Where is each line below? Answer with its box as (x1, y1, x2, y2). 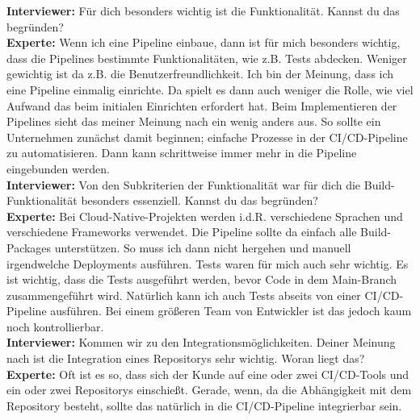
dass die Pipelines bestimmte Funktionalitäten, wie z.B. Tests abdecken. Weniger (6, 49, 407, 66)
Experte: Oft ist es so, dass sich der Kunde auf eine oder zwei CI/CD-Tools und (6, 365, 409, 382)
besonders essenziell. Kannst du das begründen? (81, 192, 318, 209)
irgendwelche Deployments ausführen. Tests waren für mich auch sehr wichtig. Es (6, 255, 409, 272)
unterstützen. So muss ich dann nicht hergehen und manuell (54, 239, 351, 256)
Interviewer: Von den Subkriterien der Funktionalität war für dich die (6, 176, 361, 193)
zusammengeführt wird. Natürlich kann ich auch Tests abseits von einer (6, 286, 361, 303)
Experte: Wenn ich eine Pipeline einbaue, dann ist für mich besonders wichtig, (6, 34, 401, 51)
